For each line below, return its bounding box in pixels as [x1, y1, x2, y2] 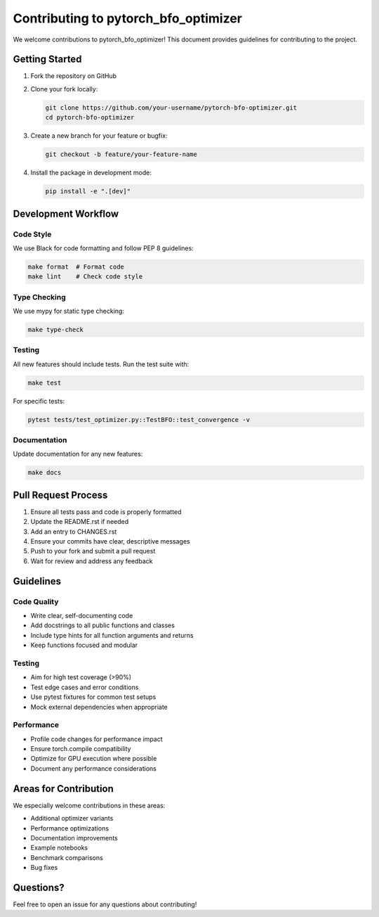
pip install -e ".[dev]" [45, 187, 131, 195]
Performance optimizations [30, 823, 109, 833]
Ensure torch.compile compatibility [30, 745, 131, 753]
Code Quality [13, 596, 59, 606]
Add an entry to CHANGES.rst [30, 527, 117, 536]
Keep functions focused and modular [30, 641, 138, 650]
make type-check [27, 326, 84, 333]
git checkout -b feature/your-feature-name [45, 150, 198, 158]
